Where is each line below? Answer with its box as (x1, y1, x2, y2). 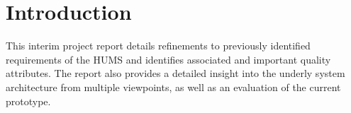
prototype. (6, 93, 51, 108)
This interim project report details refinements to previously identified (6, 38, 311, 53)
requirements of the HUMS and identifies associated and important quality (6, 52, 331, 66)
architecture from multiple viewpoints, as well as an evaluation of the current (6, 79, 341, 94)
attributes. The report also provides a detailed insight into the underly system (6, 66, 345, 81)
